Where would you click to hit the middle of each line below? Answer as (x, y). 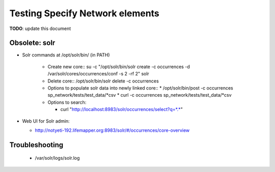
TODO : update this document (40, 28)
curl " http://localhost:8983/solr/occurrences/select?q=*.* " (121, 109)
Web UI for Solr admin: (46, 121)
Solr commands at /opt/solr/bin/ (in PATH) (66, 55)
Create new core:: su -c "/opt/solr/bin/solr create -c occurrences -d (119, 67)
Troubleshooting (36, 145)
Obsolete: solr (32, 43)
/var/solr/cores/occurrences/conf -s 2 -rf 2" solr (99, 74)
